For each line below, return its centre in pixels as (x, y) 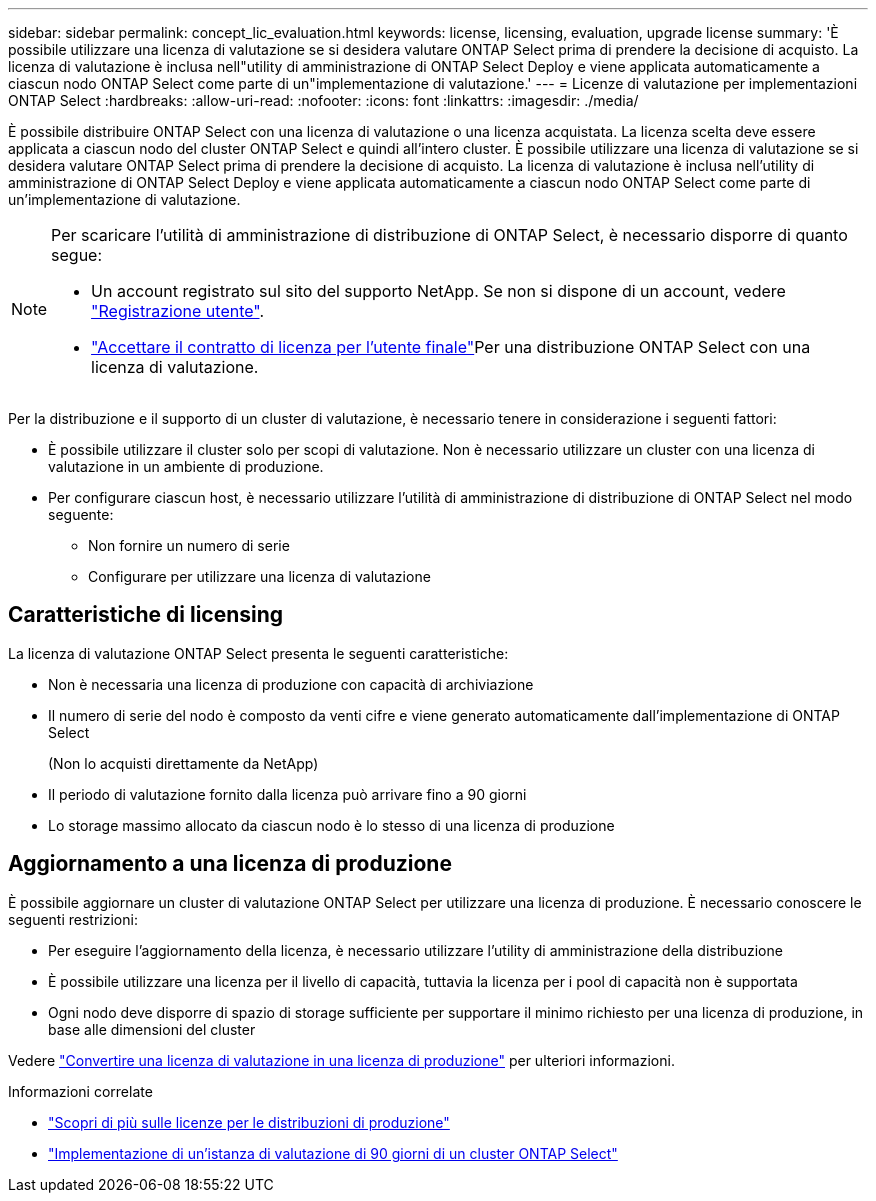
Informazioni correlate (80, 1091)
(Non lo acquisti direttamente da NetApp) (183, 763)
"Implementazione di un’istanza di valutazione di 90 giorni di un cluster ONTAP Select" (333, 1153)
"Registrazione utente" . (178, 311)
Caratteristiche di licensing (146, 615)
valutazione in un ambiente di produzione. (186, 466)
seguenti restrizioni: (73, 919)
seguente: (81, 514)
